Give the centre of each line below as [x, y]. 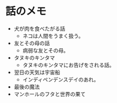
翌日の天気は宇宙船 [37, 72]
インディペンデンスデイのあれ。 [61, 79]
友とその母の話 [32, 43]
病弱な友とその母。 [46, 50]
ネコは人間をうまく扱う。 [53, 35]
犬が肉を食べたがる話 [39, 29]
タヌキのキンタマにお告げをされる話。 [68, 65]
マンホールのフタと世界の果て [49, 94]
